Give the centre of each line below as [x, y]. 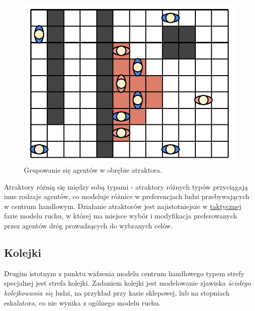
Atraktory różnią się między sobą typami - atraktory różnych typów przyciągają [126, 186]
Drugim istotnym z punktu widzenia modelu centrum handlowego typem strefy [124, 273]
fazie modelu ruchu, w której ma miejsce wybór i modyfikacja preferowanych [121, 216]
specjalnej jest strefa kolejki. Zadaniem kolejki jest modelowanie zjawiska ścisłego [127, 283]
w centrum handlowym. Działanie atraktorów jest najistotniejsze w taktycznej [123, 206]
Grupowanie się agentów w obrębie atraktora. [93, 170]
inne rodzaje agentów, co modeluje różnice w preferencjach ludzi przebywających [127, 196]
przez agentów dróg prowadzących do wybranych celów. [88, 225]
